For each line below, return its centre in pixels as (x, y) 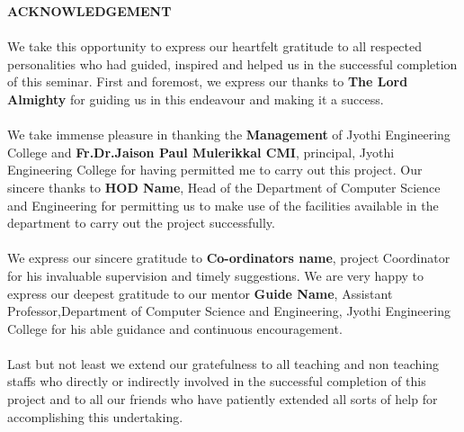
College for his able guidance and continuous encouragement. (175, 328)
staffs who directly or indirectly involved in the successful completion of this (217, 381)
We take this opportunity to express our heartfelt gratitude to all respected (215, 46)
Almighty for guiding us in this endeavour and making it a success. (196, 99)
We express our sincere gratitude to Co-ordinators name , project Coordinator (229, 258)
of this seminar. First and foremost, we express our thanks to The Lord (208, 81)
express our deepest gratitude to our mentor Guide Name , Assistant (200, 293)
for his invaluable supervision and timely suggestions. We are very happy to (216, 275)
